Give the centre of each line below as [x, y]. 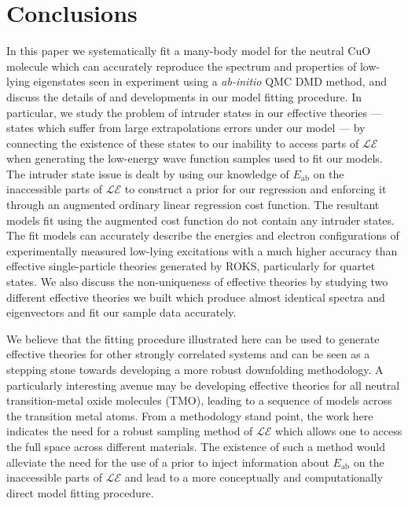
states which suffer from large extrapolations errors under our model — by [186, 128]
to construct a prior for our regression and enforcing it [255, 189]
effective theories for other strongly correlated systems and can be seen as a [188, 354]
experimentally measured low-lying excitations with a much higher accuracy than [202, 250]
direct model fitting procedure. [80, 492]
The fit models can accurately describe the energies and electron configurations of [203, 235]
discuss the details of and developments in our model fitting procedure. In [184, 96]
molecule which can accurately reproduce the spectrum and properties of [182, 66]
